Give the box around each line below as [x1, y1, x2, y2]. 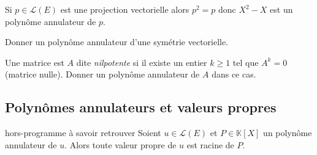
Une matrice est [5, 56, 64, 68]
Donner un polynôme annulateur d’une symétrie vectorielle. [5, 35, 229, 48]
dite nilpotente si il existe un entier [76, 56, 207, 68]
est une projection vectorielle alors [60, 3, 189, 15]
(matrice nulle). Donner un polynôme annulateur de [5, 68, 200, 81]
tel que [232, 56, 259, 68]
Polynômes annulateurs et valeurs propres [5, 98, 277, 117]
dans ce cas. [212, 68, 256, 81]
